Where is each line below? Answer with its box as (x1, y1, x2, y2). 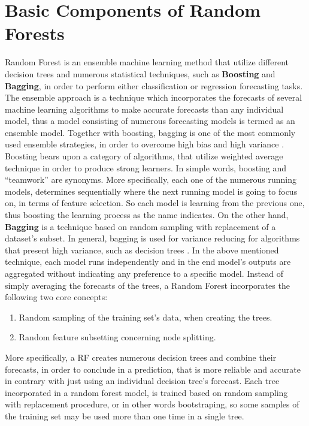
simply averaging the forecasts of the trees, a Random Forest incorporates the (5, 279, 290, 291)
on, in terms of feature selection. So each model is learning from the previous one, (5, 197, 305, 209)
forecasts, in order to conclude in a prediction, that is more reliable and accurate (5, 362, 301, 375)
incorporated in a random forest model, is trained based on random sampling (5, 386, 288, 398)
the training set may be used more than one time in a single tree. (5, 409, 244, 422)
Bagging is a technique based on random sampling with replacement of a (5, 220, 276, 232)
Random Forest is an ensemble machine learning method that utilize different (5, 56, 289, 68)
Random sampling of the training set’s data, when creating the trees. (19, 310, 272, 323)
